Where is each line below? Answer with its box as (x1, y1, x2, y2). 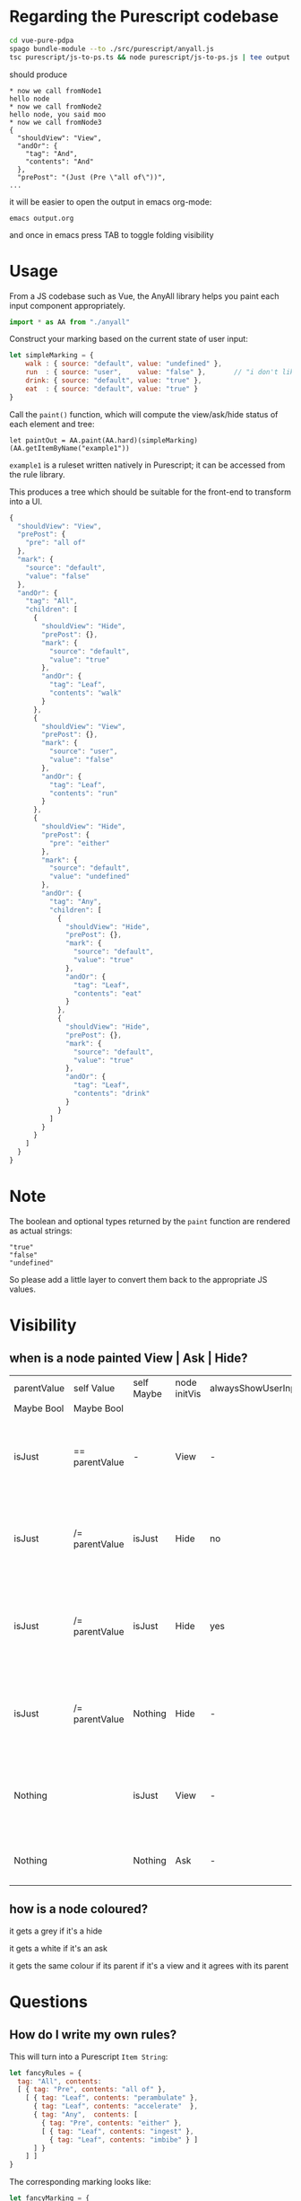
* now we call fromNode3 (9, 118, 102, 127)
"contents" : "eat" (73, 989, 142, 998)
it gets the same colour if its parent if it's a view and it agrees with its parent (9, 1960, 289, 1971)
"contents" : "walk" (48, 688, 123, 697)
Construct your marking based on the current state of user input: (9, 334, 248, 345)
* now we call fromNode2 (9, 101, 102, 111)
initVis (175, 1387, 202, 1399)
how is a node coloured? (9, 1901, 149, 1917)
